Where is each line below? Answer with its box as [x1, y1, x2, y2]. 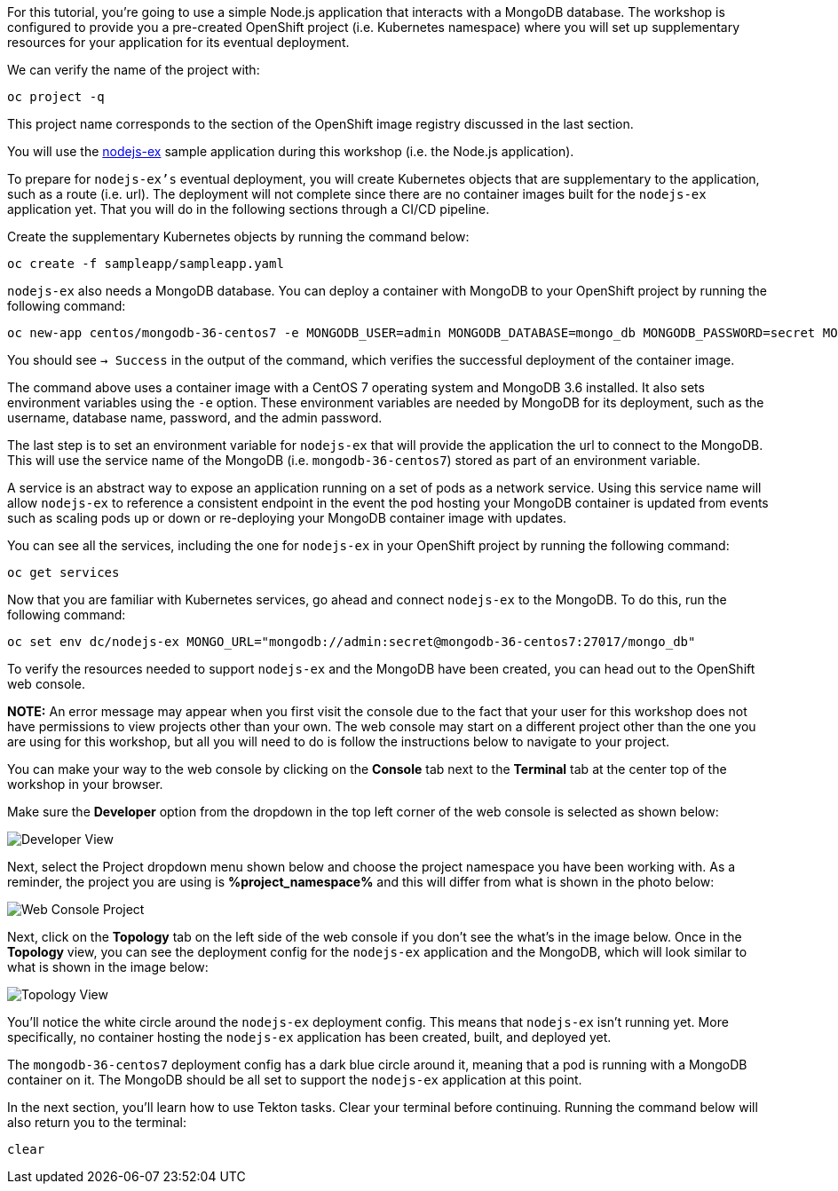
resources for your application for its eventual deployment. [7, 35, 350, 50]
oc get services [7, 565, 120, 580]
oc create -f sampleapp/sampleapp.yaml [7, 256, 284, 271]
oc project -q [7, 90, 105, 104]
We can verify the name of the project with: [7, 62, 260, 77]
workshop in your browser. [7, 777, 163, 792]
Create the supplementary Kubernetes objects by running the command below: [7, 229, 470, 244]
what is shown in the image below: [7, 959, 209, 974]
